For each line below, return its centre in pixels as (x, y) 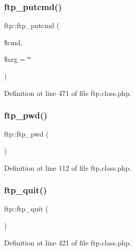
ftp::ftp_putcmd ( (32, 25)
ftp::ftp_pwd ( (26, 134)
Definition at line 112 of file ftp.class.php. (68, 167)
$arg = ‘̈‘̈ (18, 59)
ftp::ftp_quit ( (26, 209)
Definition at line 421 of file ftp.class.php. (68, 242)
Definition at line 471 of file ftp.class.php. (68, 93)
